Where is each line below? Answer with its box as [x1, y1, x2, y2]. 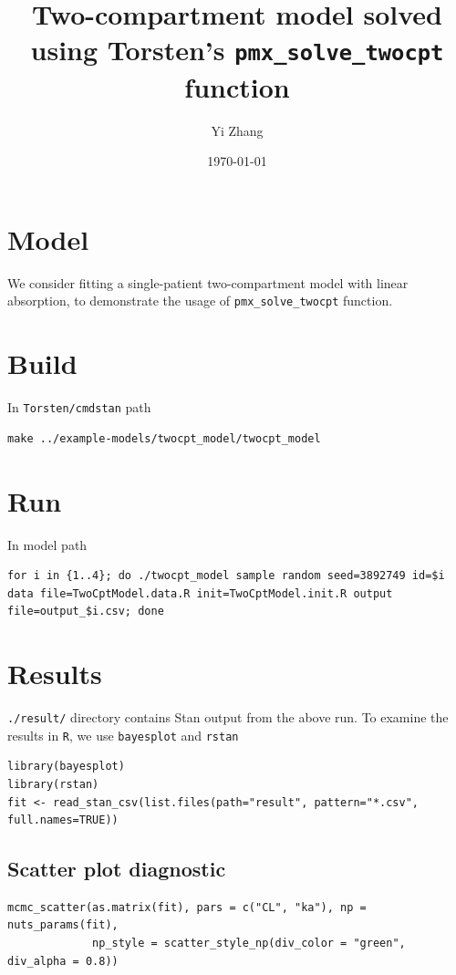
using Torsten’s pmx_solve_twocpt [30, 31, 444, 68]
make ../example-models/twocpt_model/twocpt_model [7, 431, 321, 445]
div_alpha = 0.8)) [7, 954, 119, 968]
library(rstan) [7, 777, 99, 791]
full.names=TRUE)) [7, 814, 119, 827]
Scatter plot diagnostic [7, 855, 226, 883]
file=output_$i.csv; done [7, 605, 164, 618]
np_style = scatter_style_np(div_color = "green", [92, 937, 406, 950]
